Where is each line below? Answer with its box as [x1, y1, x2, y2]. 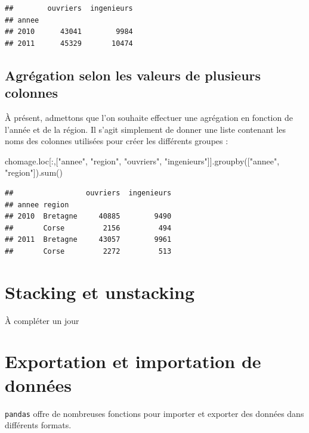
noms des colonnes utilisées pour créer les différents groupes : [5, 135, 228, 147]
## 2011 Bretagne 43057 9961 [5, 235, 172, 244]
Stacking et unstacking [5, 279, 195, 304]
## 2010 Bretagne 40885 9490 [5, 212, 172, 221]
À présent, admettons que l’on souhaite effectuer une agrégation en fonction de [5, 111, 293, 123]
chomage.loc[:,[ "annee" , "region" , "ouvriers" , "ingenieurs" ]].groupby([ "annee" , [5, 154, 280, 167]
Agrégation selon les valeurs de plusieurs [5, 66, 261, 84]
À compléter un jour [5, 314, 79, 326]
